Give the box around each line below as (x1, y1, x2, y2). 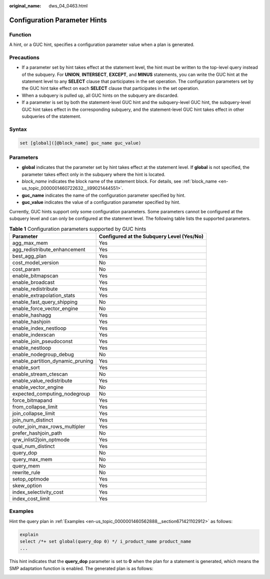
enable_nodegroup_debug (12, 351, 74, 358)
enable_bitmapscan (12, 272, 58, 279)
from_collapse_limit (12, 403, 58, 410)
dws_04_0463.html (48, 3, 88, 8)
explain (19, 532, 38, 537)
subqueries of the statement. (21, 113, 81, 119)
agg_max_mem (12, 239, 48, 246)
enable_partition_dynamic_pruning (12, 357, 93, 364)
